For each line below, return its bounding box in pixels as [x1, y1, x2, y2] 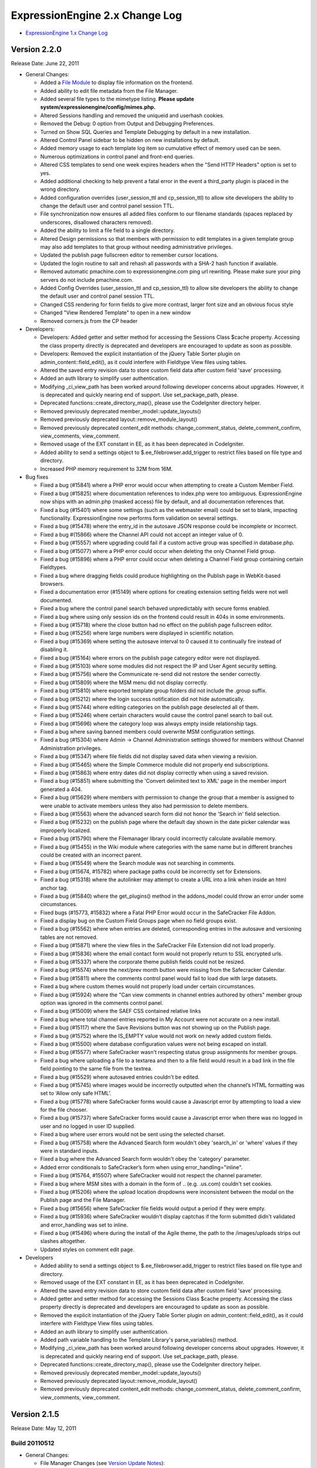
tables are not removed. [40, 934, 98, 941]
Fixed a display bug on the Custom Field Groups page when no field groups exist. [40, 917, 237, 924]
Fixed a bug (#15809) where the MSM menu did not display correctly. [40, 679, 208, 686]
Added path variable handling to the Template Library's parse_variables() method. [40, 1336, 238, 1343]
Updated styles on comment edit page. [40, 1245, 135, 1253]
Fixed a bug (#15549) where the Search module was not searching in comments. [40, 860, 235, 867]
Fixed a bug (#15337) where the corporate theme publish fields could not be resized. [40, 958, 245, 965]
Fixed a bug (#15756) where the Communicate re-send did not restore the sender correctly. [40, 671, 261, 678]
